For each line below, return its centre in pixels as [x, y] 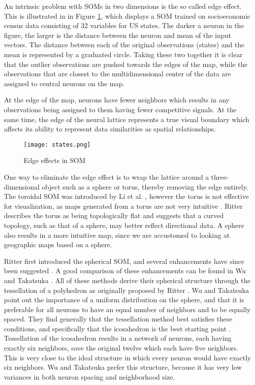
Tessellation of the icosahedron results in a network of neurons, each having [118, 338]
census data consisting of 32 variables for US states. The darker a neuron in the [124, 25]
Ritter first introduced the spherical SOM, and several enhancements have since [124, 261]
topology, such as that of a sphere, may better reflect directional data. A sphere [124, 225]
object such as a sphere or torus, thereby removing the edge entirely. [145, 186]
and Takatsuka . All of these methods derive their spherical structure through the [127, 280]
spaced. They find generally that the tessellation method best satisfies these [118, 319]
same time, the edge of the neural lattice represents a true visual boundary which [127, 119]
